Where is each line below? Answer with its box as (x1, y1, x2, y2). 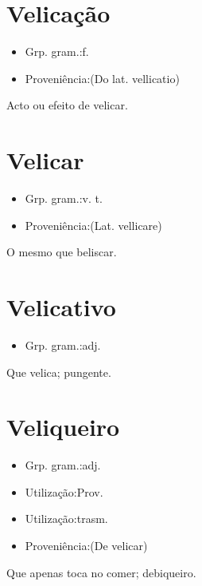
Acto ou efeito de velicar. (6, 97, 128, 113)
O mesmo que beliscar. (6, 244, 117, 260)
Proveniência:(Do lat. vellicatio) (25, 69, 180, 86)
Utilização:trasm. (25, 510, 108, 527)
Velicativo (6, 291, 116, 323)
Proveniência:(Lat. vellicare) (25, 216, 162, 233)
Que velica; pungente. (6, 363, 111, 380)
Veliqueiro (6, 410, 120, 443)
